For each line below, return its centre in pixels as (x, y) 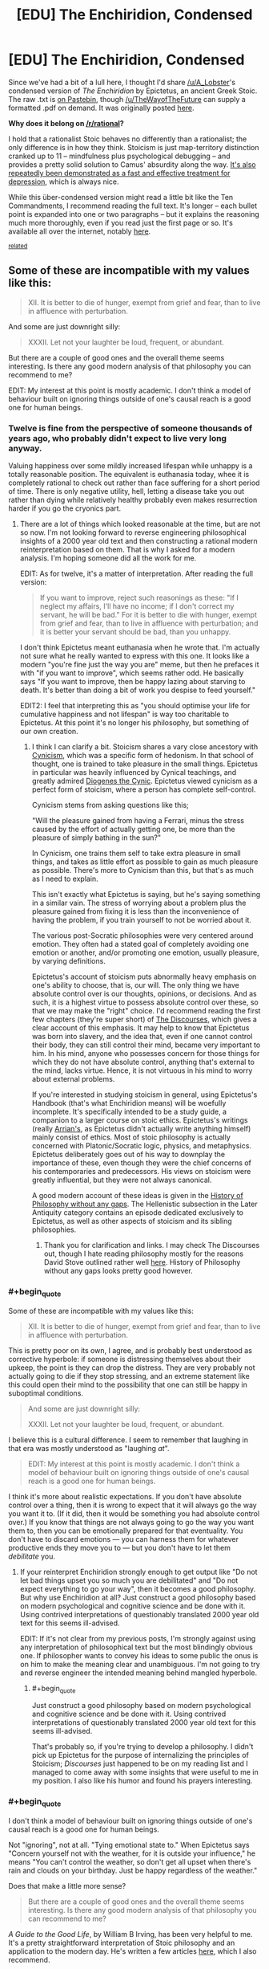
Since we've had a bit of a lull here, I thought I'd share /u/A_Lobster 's (122, 82)
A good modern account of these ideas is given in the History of (138, 1196)
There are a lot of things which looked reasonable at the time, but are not (140, 524)
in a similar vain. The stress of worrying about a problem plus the (139, 903)
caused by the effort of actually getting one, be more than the (134, 830)
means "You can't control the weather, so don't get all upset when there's (130, 1861)
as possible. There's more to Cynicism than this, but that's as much (143, 870)
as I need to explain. (65, 879)
